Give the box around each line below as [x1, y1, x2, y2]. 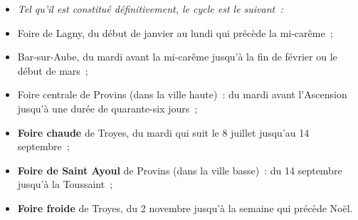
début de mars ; [17, 63, 88, 78]
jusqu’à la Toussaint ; [17, 177, 113, 192]
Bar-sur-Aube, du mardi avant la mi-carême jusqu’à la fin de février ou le [17, 49, 337, 64]
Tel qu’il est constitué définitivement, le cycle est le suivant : [17, 1, 283, 16]
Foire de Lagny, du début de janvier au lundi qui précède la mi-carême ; [17, 25, 333, 40]
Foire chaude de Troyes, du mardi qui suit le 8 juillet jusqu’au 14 [17, 125, 310, 140]
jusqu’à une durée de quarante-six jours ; [17, 100, 198, 115]
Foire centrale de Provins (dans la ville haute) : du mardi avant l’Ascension [17, 87, 347, 102]
